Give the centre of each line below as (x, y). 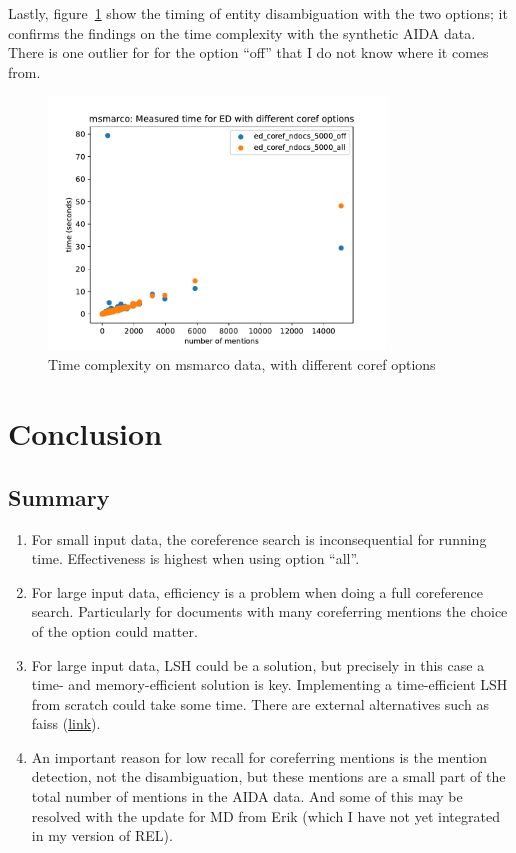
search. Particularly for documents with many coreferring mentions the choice (269, 611)
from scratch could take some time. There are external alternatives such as (260, 703)
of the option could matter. (114, 630)
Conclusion (85, 433)
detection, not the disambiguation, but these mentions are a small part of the (268, 776)
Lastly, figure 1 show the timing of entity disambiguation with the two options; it (258, 13)
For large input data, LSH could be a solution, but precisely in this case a (258, 664)
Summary (59, 496)
